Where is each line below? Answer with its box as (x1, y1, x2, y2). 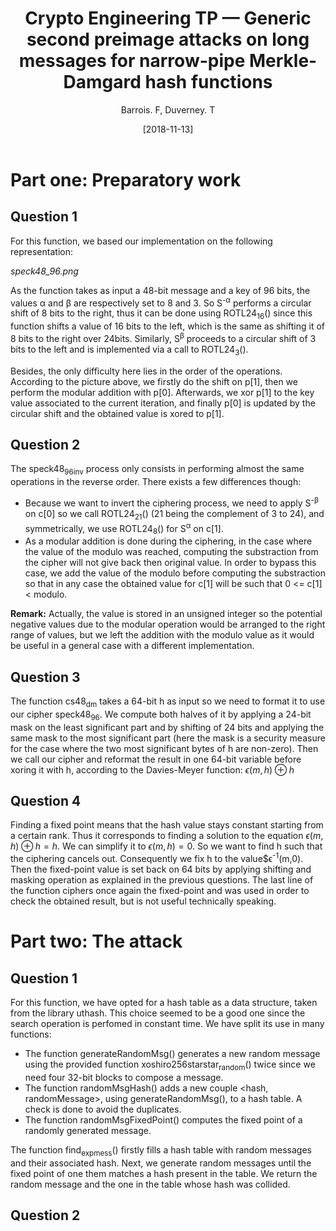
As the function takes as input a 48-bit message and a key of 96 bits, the (10, 284, 311, 296)
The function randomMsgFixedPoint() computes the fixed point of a (24, 1113, 303, 1126)
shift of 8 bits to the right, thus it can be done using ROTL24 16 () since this (10, 307, 313, 322)
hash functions (144, 71, 273, 94)
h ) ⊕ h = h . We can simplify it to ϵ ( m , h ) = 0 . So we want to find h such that (10, 840, 323, 852)
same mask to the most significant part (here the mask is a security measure (10, 732, 326, 744)
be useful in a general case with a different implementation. (10, 640, 255, 652)
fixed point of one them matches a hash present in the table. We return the (10, 1167, 318, 1179)
